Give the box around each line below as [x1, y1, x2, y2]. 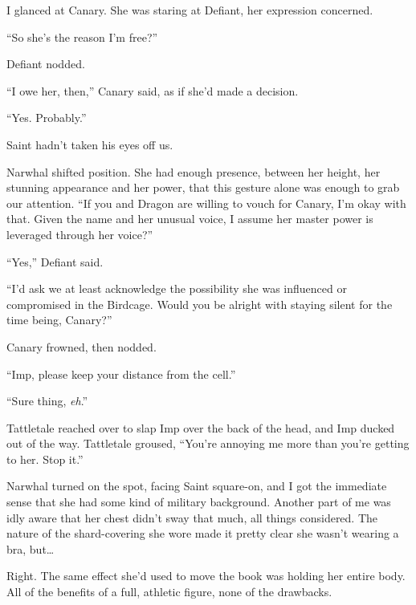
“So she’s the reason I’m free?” [6, 28, 158, 45]
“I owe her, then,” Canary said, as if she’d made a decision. [6, 82, 299, 99]
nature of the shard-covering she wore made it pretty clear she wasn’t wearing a [6, 525, 399, 542]
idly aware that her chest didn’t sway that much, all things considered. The [6, 509, 378, 526]
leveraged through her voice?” [6, 225, 153, 242]
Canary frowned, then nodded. [6, 338, 157, 355]
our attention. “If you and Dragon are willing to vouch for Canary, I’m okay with [6, 194, 406, 211]
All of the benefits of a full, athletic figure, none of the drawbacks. [6, 583, 332, 600]
